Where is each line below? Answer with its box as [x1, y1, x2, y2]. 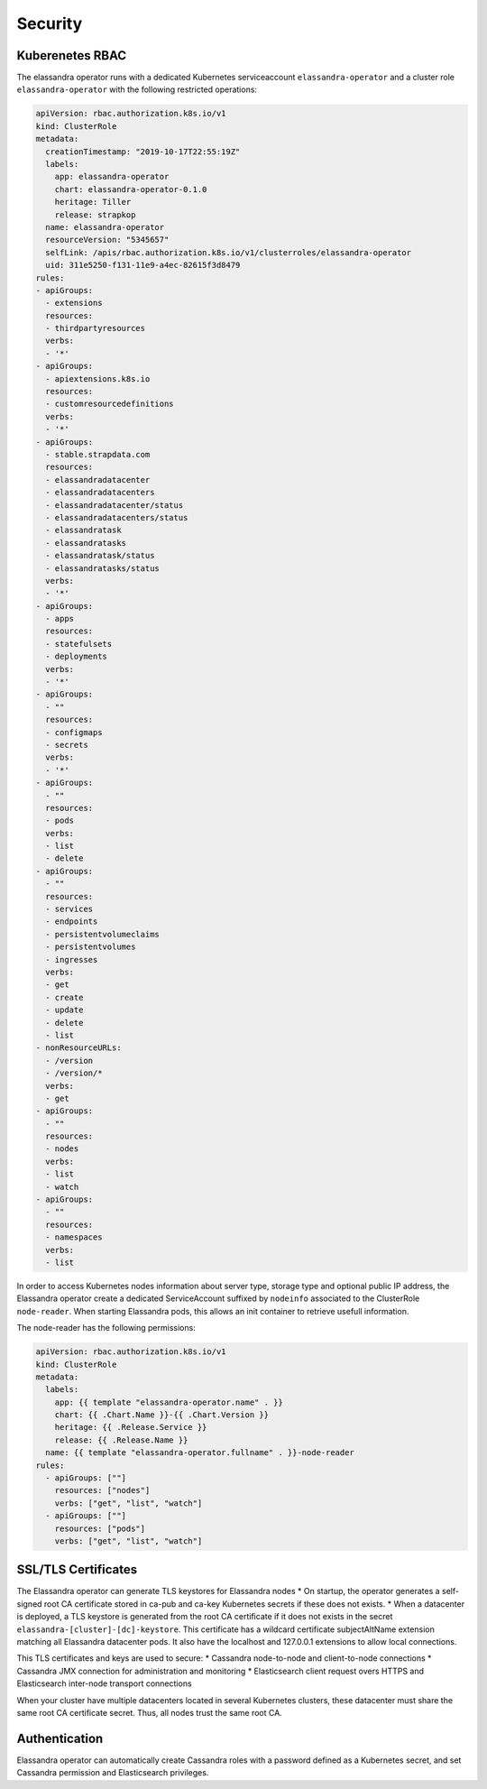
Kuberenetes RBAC [16, 48, 127, 63]
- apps [45, 613, 75, 624]
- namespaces [45, 1232, 103, 1242]
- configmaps [45, 727, 103, 737]
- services [45, 904, 94, 915]
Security [16, 14, 83, 33]
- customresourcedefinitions [45, 399, 175, 410]
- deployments [45, 651, 108, 662]
